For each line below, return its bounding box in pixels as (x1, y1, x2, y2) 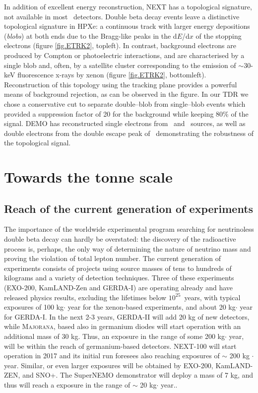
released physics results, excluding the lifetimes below (4, 292, 167, 302)
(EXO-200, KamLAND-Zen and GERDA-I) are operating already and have (4, 282, 233, 293)
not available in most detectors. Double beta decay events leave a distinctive (4, 11, 240, 21)
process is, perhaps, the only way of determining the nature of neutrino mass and (4, 243, 251, 254)
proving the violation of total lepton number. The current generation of (4, 253, 221, 263)
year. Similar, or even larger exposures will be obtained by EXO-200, (4, 360, 213, 370)
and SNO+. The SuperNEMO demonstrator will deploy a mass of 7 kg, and (22, 370, 254, 380)
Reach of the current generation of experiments (4, 200, 254, 216)
